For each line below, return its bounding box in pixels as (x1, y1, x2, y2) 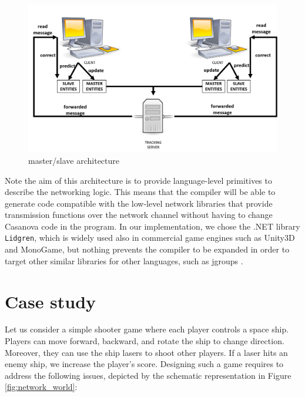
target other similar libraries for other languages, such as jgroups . (5, 254, 243, 267)
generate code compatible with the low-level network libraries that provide (5, 197, 273, 209)
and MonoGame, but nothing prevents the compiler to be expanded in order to (5, 243, 290, 255)
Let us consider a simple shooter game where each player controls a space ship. (5, 323, 289, 335)
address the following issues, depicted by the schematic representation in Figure (5, 369, 291, 381)
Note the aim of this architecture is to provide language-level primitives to (5, 174, 272, 186)
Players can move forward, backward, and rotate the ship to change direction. (5, 335, 284, 347)
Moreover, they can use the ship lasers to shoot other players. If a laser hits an (5, 346, 288, 358)
